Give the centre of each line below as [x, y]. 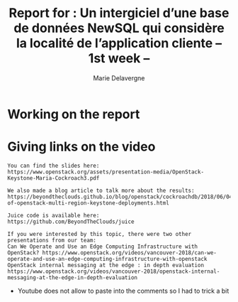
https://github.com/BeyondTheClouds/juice [71, 222]
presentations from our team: [52, 240]
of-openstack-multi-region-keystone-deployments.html [89, 203]
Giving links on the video [81, 147]
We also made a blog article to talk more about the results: [101, 190]
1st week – [119, 59]
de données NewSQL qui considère [119, 28]
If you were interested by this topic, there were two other [100, 234]
